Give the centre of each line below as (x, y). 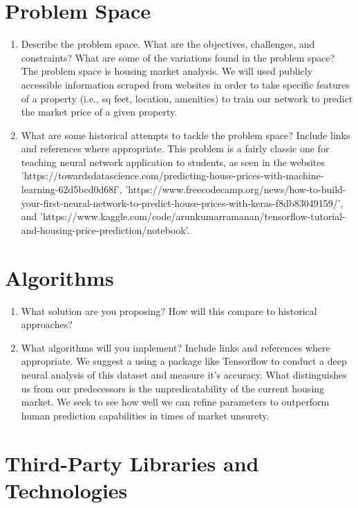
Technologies (66, 490)
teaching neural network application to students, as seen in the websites (173, 162)
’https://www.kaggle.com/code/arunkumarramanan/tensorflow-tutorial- (193, 216)
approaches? (47, 324)
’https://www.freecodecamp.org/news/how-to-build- (236, 189)
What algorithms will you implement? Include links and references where (176, 347)
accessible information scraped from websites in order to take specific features (185, 84)
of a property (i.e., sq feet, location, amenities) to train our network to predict (187, 98)
